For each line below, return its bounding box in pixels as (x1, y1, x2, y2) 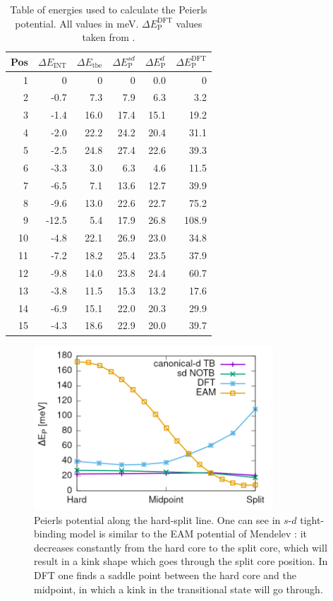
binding (34, 526, 66, 541)
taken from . (82, 30, 135, 44)
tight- (300, 512, 325, 527)
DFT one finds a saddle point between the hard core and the (34, 568, 297, 583)
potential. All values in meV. (15, 16, 139, 30)
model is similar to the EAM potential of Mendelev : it (69, 526, 307, 541)
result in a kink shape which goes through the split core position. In (34, 554, 328, 569)
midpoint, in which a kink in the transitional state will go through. (34, 581, 323, 596)
